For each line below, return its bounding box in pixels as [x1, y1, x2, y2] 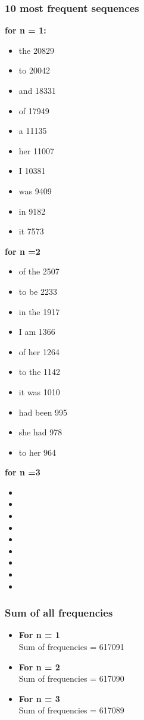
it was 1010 [18, 385, 60, 398]
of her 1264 [18, 345, 60, 358]
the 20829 [18, 44, 54, 56]
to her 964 [18, 446, 57, 458]
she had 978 [18, 426, 62, 438]
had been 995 [18, 405, 68, 418]
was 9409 [18, 184, 52, 197]
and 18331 [18, 84, 57, 96]
